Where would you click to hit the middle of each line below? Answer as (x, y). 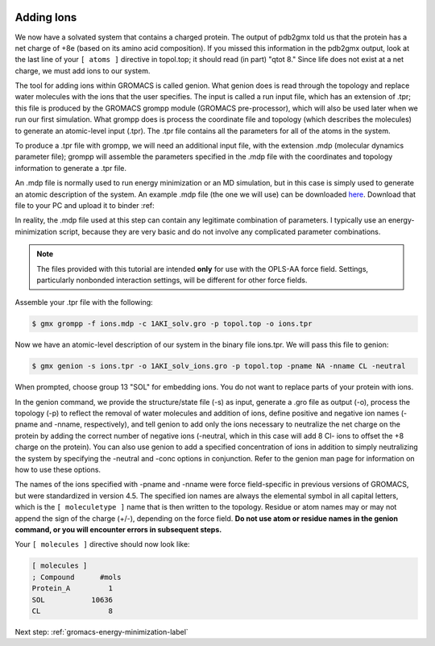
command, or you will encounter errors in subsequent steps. (118, 529)
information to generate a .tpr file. (70, 168)
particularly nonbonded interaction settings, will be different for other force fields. (172, 280)
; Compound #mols (77, 577)
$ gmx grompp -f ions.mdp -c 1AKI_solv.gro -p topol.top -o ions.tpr (172, 324)
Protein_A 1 (72, 588)
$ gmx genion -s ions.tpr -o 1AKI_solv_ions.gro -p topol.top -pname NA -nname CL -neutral (219, 366)
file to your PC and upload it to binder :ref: (85, 205)
